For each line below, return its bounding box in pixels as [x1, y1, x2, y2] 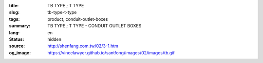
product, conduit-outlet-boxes [47, 16, 108, 22]
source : [9, 43, 25, 49]
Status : [9, 36, 24, 42]
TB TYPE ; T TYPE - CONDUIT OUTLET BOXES [47, 23, 142, 29]
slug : [9, 10, 19, 15]
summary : [9, 23, 31, 29]
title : [9, 3, 19, 8]
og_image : [9, 50, 31, 55]
